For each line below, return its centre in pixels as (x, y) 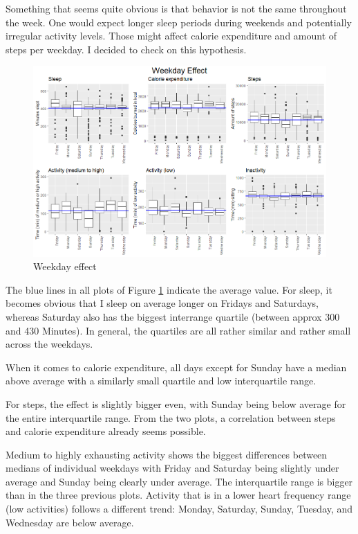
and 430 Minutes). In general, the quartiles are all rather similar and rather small (178, 330)
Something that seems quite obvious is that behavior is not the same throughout (176, 8)
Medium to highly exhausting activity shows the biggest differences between (167, 454)
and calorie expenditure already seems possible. (106, 431)
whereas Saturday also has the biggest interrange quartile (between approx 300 (173, 316)
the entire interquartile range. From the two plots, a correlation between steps (171, 417)
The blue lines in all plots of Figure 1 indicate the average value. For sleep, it (169, 289)
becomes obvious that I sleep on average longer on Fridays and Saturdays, (162, 303)
